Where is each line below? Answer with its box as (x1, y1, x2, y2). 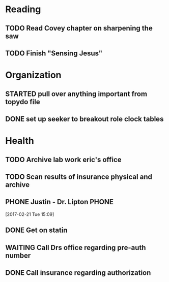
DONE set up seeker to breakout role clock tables (5, 114, 164, 123)
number (5, 251, 31, 260)
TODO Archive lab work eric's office (5, 155, 122, 164)
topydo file (5, 98, 40, 106)
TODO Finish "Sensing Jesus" (5, 49, 103, 57)
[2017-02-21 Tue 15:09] (5, 211, 54, 217)
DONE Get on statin (5, 226, 68, 235)
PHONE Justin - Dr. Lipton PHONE (5, 198, 114, 206)
